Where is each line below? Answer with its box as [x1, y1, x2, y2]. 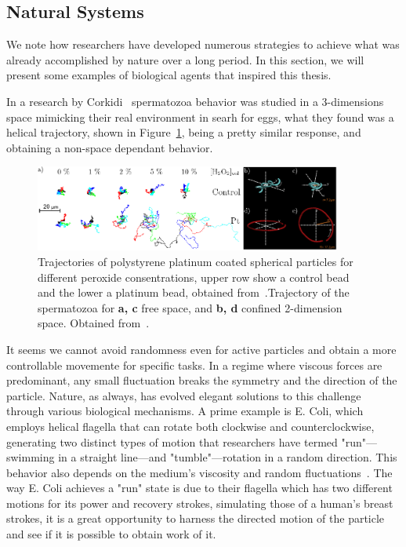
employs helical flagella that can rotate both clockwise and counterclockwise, [6, 418, 375, 434]
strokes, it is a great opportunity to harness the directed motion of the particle [6, 510, 385, 527]
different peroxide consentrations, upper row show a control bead [38, 268, 350, 285]
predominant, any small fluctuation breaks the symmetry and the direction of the [6, 372, 397, 388]
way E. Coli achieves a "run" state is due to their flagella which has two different [6, 480, 393, 496]
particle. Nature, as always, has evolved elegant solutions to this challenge [6, 387, 361, 403]
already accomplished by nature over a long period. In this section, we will [6, 51, 364, 67]
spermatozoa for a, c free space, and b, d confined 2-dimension [38, 299, 343, 315]
